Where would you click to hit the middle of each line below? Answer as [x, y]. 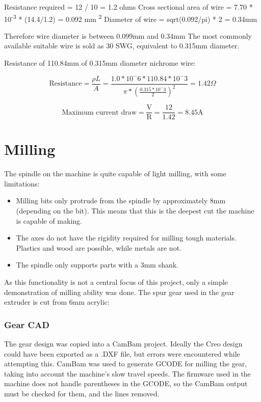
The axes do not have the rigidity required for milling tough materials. [126, 238]
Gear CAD [27, 324]
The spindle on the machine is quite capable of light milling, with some [115, 173]
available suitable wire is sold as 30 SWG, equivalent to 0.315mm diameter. [122, 46]
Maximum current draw [99, 112]
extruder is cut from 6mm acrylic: [57, 302]
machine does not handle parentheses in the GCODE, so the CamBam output [126, 383]
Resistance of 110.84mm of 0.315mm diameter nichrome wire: [100, 63]
